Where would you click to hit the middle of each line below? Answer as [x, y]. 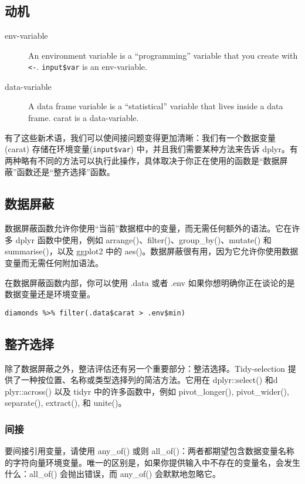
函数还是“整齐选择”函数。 [66, 172]
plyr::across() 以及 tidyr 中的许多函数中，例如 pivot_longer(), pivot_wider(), [147, 391]
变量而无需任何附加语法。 [54, 263]
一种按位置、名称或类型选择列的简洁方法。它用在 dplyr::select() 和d [149, 380]
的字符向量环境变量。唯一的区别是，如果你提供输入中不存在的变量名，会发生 [152, 462]
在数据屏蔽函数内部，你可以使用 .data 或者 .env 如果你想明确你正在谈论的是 [150, 282]
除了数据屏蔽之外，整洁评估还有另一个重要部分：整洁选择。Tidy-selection [145, 368]
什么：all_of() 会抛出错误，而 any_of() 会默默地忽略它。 [113, 474]
